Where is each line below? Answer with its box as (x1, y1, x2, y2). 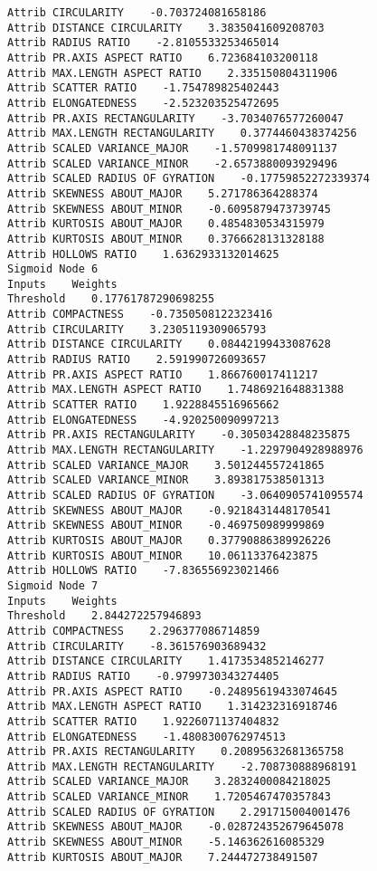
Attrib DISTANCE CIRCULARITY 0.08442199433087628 (7, 338, 331, 351)
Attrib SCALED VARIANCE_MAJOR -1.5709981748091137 (7, 141, 338, 155)
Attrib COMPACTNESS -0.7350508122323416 (7, 308, 273, 321)
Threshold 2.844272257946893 (7, 609, 202, 623)
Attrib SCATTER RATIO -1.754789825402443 (7, 81, 279, 95)
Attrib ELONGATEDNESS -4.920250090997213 (7, 413, 279, 426)
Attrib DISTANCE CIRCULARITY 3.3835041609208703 (7, 21, 325, 34)
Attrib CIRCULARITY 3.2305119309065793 (7, 322, 267, 336)
